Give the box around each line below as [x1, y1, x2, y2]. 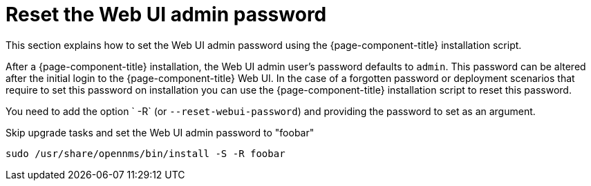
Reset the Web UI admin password [6, 3, 327, 26]
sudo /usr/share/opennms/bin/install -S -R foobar [6, 147, 285, 159]
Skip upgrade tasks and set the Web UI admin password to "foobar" [6, 126, 315, 138]
